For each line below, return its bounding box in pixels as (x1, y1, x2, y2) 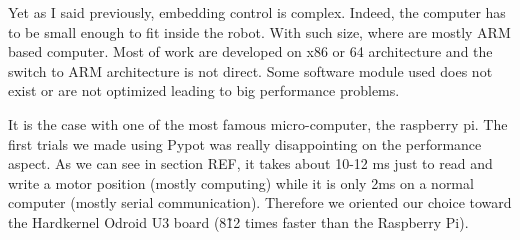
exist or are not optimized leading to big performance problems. (8, 80, 400, 101)
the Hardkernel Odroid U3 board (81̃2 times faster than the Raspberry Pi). (8, 211, 469, 232)
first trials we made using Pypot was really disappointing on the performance (8, 133, 482, 154)
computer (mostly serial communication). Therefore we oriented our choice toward (8, 192, 512, 213)
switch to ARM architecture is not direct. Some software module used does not (8, 60, 493, 81)
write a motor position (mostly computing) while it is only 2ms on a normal (8, 172, 474, 193)
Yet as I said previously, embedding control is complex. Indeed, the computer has (8, 2, 506, 22)
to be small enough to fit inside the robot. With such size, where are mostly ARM (8, 21, 511, 42)
